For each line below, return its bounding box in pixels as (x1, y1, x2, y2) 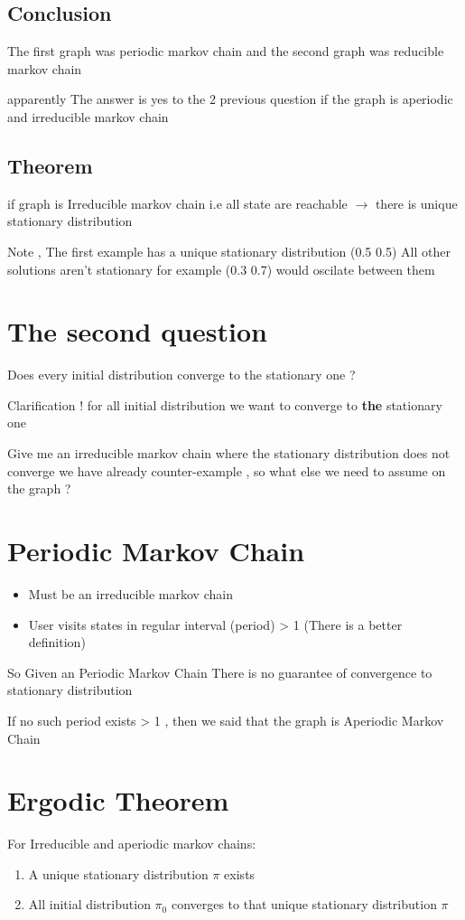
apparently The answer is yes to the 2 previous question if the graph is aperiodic (7, 89, 453, 108)
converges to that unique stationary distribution (171, 895, 437, 914)
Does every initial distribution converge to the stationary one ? (7, 365, 356, 384)
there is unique (375, 193, 458, 212)
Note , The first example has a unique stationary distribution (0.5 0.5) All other (7, 241, 451, 260)
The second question (7, 313, 267, 350)
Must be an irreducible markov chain (28, 584, 233, 603)
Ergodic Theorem (7, 782, 229, 819)
